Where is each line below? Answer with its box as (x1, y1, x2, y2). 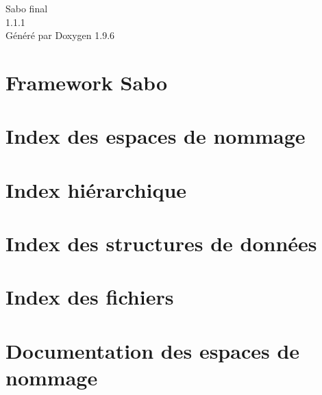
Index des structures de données (5, 229, 317, 257)
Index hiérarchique (5, 175, 187, 203)
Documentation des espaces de (5, 336, 300, 364)
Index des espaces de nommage (5, 122, 306, 150)
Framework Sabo (5, 68, 167, 96)
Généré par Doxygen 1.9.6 (5, 28, 115, 42)
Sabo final (5, 1, 48, 15)
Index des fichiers (5, 283, 174, 311)
